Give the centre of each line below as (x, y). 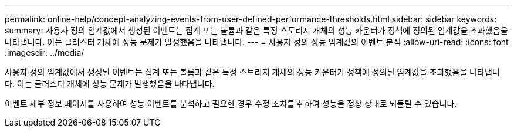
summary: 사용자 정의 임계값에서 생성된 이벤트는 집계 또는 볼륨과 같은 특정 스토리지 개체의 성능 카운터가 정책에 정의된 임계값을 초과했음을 (256, 30)
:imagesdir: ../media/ (45, 53)
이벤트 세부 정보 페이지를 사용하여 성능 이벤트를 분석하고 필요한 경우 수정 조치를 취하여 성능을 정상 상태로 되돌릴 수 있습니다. (231, 104)
